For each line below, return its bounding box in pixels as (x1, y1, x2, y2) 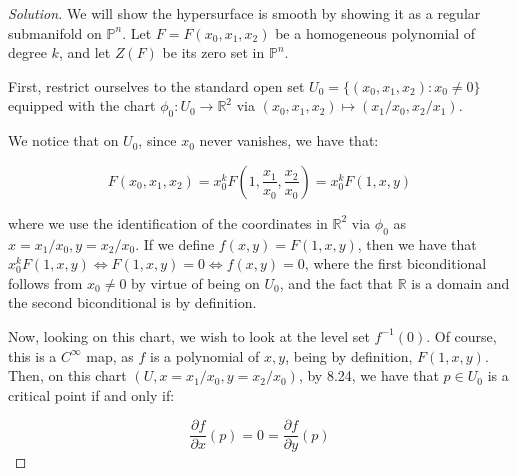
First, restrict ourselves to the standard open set (8, 75, 305, 96)
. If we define (135, 233, 215, 254)
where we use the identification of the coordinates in (8, 212, 328, 233)
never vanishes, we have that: (199, 130, 379, 151)
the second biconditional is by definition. (8, 292, 257, 313)
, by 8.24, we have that (298, 365, 439, 386)
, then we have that (357, 233, 477, 254)
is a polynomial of (150, 345, 260, 366)
